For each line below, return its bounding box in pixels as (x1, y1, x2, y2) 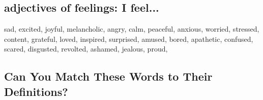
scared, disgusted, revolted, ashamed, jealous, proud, (4, 43, 168, 54)
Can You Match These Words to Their (4, 68, 213, 84)
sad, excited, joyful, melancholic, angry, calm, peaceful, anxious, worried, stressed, (4, 23, 259, 34)
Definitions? (4, 83, 68, 99)
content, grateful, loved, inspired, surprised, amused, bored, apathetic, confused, (4, 33, 253, 44)
